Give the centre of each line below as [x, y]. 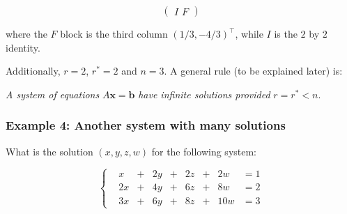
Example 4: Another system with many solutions [146, 125]
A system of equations [53, 94]
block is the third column [114, 33]
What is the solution [49, 151]
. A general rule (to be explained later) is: [253, 71]
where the [26, 33]
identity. [23, 47]
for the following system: [204, 151]
